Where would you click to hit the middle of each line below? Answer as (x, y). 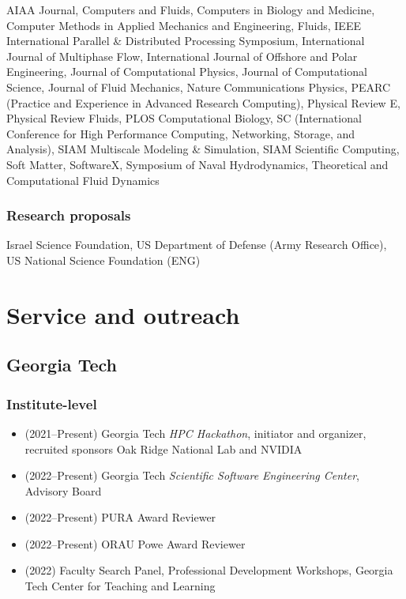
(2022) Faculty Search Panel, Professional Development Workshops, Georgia (209, 570)
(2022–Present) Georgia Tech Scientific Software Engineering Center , (192, 475)
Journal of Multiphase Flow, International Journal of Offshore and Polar (182, 56)
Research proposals (69, 215)
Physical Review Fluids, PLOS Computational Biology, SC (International (184, 118)
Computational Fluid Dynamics (83, 180)
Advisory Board (63, 490)
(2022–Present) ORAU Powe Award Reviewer (135, 543)
